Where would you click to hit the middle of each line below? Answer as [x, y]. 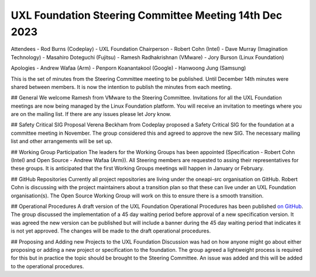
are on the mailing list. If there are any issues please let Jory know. [91, 114]
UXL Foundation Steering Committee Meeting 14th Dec [147, 15]
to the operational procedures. [47, 266]
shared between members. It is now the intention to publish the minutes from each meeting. [121, 87]
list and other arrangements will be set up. [62, 141]
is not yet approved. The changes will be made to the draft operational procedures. [111, 231]
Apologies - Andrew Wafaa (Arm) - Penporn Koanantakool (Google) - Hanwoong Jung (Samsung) [128, 68]
